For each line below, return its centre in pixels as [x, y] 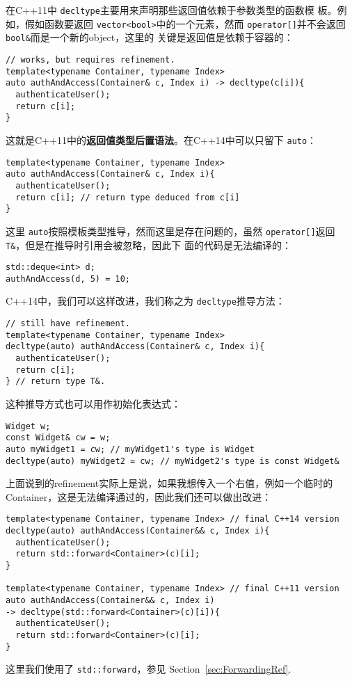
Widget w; [28, 426]
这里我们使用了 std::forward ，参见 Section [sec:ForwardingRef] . [149, 669]
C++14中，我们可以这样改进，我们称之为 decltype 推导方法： [145, 301]
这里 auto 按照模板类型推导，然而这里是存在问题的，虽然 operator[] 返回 [170, 231]
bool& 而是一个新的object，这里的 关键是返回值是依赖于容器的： [150, 37]
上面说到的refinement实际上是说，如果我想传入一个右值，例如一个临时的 [169, 483]
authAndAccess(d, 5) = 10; [68, 279]
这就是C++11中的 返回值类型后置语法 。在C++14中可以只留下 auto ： [161, 139]
